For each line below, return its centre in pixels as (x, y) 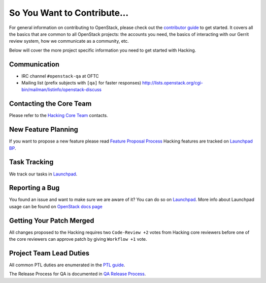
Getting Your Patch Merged (52, 220)
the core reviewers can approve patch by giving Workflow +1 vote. (78, 239)
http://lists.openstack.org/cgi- (172, 83)
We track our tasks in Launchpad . (43, 174)
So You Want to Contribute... (69, 13)
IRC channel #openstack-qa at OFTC (60, 76)
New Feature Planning (44, 129)
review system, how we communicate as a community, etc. (69, 41)
